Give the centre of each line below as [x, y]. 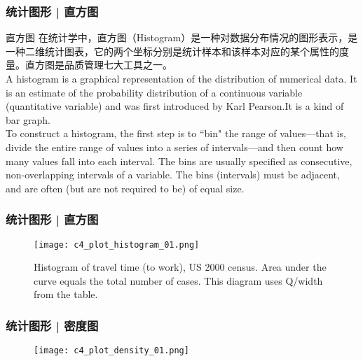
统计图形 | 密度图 [52, 325]
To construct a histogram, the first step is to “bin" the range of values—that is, [176, 133]
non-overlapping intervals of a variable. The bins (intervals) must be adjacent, [173, 175]
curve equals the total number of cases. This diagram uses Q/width [178, 280]
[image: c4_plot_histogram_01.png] [117, 245]
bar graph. [28, 119]
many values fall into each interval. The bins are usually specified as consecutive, [179, 161]
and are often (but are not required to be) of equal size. [125, 188]
